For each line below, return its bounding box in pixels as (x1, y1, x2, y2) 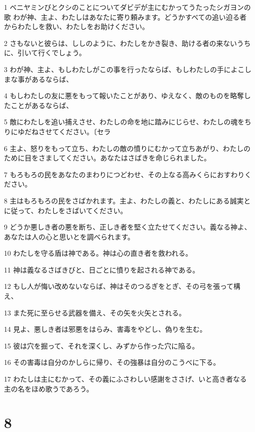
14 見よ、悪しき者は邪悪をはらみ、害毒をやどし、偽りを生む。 (4, 324, 207, 334)
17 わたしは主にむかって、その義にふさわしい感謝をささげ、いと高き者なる (4, 374, 247, 384)
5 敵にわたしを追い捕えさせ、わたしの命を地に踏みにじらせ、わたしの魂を (4, 117, 245, 127)
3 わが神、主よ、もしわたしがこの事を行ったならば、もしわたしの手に (4, 64, 231, 74)
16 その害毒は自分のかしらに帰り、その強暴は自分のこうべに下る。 (4, 357, 220, 367)
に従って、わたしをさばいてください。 (4, 205, 127, 215)
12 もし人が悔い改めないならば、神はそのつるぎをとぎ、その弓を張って (4, 281, 234, 291)
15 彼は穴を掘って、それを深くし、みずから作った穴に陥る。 (4, 340, 199, 351)
